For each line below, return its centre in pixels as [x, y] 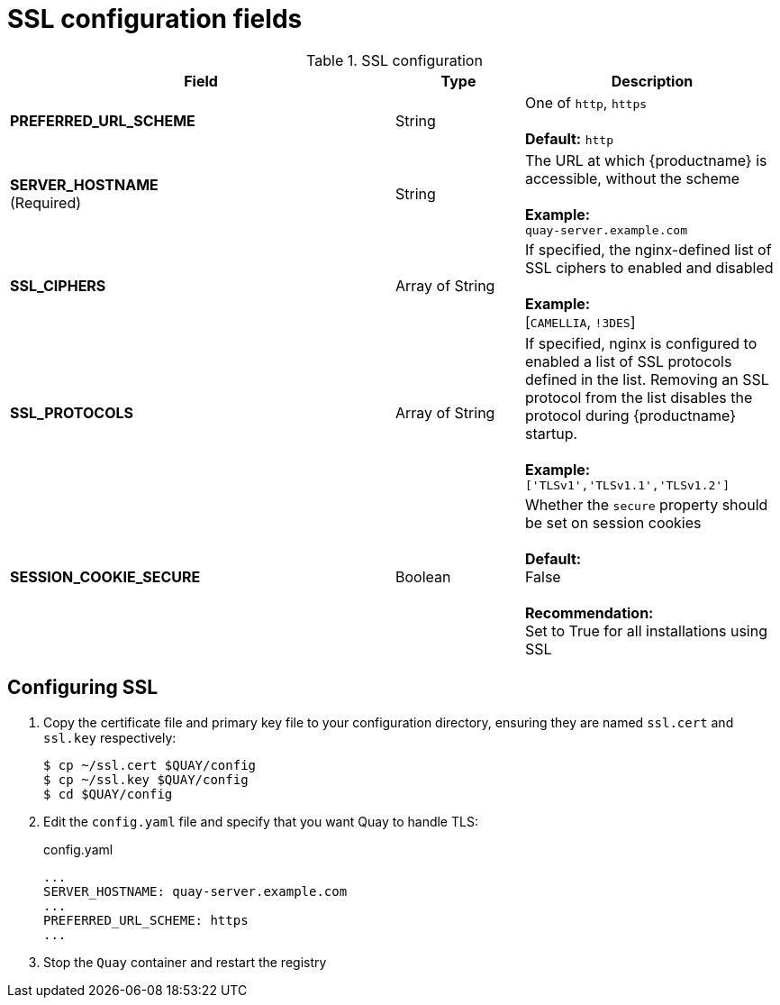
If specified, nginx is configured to [641, 343]
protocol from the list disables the [639, 397]
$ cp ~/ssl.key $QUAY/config [146, 779]
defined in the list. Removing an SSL [647, 379]
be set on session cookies [613, 522]
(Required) [46, 203]
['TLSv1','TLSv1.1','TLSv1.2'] [627, 485]
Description [652, 81]
